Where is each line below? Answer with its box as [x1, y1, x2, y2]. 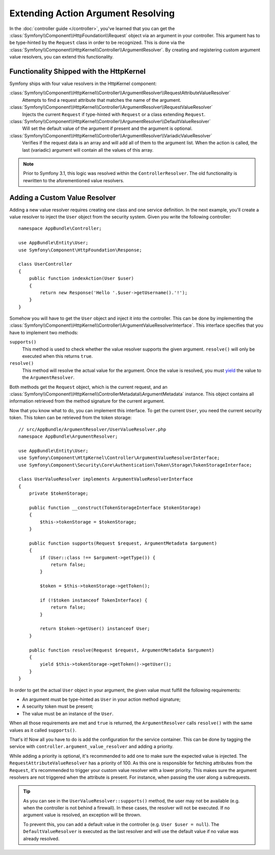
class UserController [18, 261, 72, 267]
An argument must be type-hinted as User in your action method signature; [22, 696, 181, 702]
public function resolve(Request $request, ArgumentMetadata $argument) [29, 647, 215, 653]
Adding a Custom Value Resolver [9, 193, 116, 202]
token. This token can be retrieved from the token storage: [9, 415, 132, 421]
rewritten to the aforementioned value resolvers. [23, 177, 124, 183]
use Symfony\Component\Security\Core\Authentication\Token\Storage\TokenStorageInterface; [18, 462, 252, 468]
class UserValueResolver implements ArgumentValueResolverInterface [18, 476, 193, 482]
